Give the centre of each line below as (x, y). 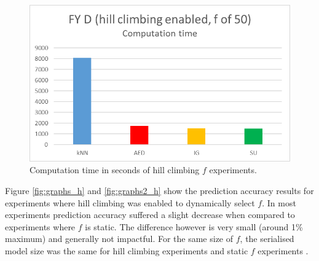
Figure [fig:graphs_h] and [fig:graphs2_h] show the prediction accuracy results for (159, 191)
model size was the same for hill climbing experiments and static (127, 251)
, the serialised (267, 239)
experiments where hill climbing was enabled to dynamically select (130, 202)
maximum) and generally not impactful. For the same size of (119, 239)
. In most (279, 202)
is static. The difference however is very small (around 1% (194, 226)
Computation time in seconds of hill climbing (115, 170)
